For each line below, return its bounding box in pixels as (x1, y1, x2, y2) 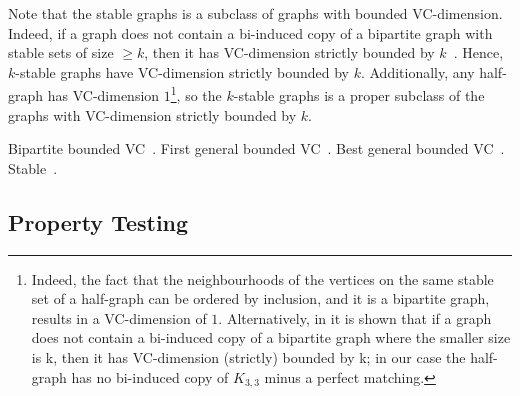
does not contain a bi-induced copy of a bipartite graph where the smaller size (31, 327, 511, 348)
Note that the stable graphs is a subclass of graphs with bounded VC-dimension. (8, 3, 503, 23)
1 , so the (170, 82, 222, 106)
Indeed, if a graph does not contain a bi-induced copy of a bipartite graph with (8, 22, 493, 43)
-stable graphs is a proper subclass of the (233, 85, 485, 106)
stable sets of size (8, 42, 114, 63)
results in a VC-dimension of (31, 307, 207, 328)
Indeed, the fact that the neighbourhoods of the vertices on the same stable (31, 268, 494, 289)
